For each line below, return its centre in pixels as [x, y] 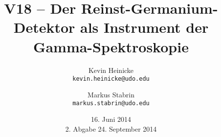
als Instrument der [144, 27]
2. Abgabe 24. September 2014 [111, 128]
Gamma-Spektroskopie [111, 46]
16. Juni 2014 [111, 119]
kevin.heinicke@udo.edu [111, 79]
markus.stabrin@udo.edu [111, 103]
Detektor [44, 27]
